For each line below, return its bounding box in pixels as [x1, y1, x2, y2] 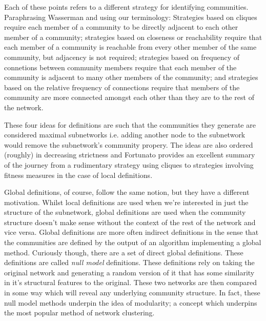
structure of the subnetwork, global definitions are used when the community [4, 207, 246, 217]
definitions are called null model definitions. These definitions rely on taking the [4, 257, 255, 268]
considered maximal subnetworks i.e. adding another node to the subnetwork [4, 129, 245, 140]
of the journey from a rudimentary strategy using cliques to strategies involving [4, 159, 254, 170]
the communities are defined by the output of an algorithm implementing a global [4, 237, 261, 248]
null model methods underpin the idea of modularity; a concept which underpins [4, 297, 257, 308]
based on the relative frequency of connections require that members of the [4, 82, 240, 92]
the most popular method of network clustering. [4, 307, 155, 318]
